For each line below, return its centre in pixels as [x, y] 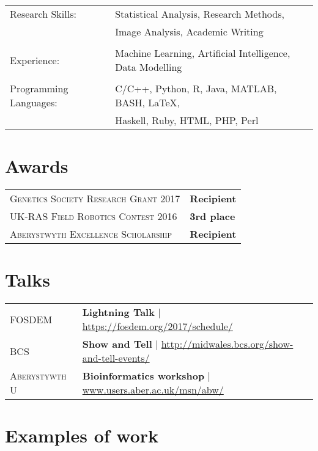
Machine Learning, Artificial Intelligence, [203, 53]
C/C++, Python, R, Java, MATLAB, [196, 88]
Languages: [34, 102]
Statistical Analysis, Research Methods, [200, 14]
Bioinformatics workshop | [146, 376]
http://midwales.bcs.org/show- [227, 344]
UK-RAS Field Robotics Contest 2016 [94, 216]
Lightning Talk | [121, 312]
